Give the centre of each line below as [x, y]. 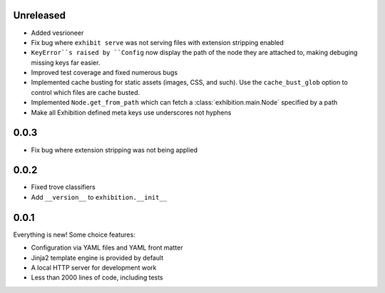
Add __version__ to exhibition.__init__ [99, 197]
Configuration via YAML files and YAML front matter [107, 248]
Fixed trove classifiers [63, 187]
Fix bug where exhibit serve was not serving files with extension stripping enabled [158, 42]
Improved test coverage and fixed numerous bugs [104, 73]
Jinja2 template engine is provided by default [97, 257]
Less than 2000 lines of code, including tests [97, 277]
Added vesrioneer [57, 33]
